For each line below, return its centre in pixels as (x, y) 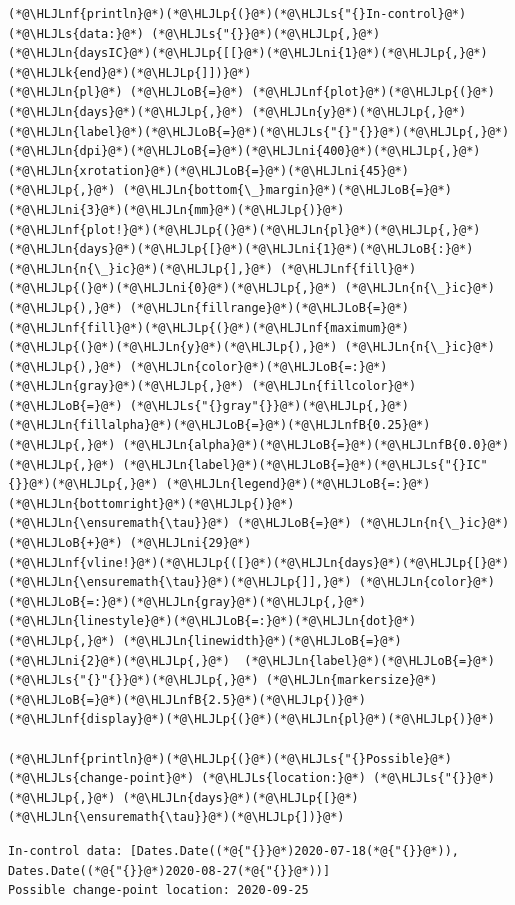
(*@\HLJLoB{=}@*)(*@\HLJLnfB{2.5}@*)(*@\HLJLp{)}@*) (187, 699)
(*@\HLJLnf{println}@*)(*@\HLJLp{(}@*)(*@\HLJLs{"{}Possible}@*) (230, 758)
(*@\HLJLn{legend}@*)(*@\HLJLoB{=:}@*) (298, 484)
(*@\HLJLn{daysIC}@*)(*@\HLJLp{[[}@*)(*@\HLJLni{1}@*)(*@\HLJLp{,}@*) (248, 53)
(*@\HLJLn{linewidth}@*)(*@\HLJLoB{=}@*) (262, 641)
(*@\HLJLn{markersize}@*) (351, 680)
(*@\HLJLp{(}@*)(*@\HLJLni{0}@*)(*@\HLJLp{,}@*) (173, 288)
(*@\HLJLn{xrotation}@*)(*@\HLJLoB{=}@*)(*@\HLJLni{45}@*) (208, 170)
